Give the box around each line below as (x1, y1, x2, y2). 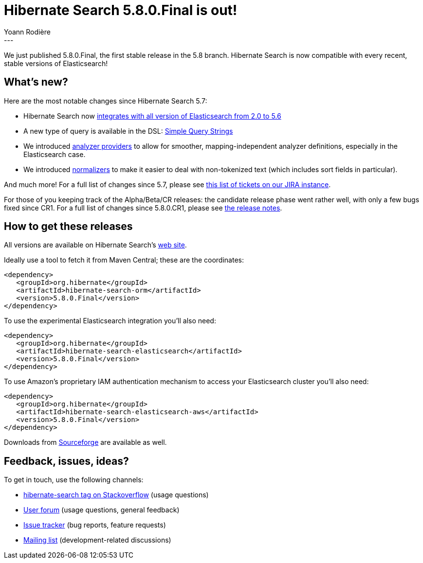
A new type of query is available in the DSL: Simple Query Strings (23, 126, 233, 135)
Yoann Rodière (4, 27, 51, 36)
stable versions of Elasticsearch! (4, 59, 108, 68)
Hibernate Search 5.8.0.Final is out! (4, 2, 238, 18)
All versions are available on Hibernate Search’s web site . (4, 241, 187, 249)
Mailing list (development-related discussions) (23, 536, 171, 545)
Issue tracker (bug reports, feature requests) (23, 521, 166, 529)
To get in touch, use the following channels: (4, 475, 144, 484)
